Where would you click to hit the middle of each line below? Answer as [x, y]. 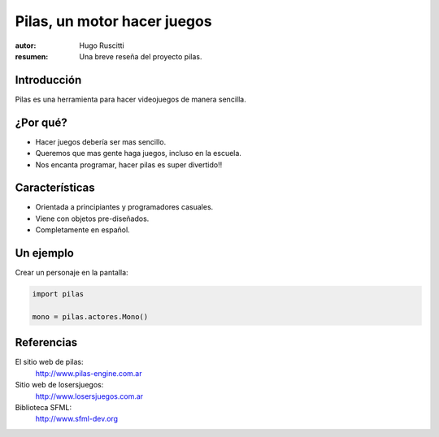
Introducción [48, 80]
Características [55, 188]
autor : [26, 45]
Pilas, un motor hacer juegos [113, 21]
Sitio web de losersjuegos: [59, 385]
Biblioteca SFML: [43, 407]
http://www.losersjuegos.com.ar [89, 396]
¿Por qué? [41, 122]
